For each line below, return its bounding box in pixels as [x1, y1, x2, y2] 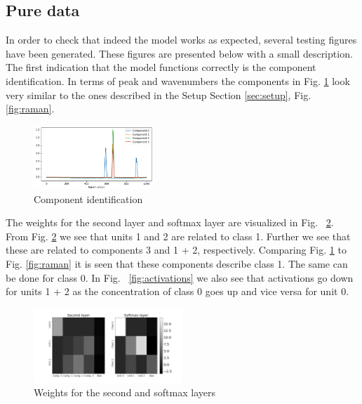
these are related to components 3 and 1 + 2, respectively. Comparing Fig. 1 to [6, 242, 347, 257]
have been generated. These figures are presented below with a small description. [6, 46, 353, 60]
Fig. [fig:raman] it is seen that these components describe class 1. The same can [6, 256, 348, 271]
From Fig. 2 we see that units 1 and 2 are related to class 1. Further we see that [6, 228, 351, 243]
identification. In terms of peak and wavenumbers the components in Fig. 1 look [6, 73, 350, 88]
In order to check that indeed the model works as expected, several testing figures [6, 32, 357, 47]
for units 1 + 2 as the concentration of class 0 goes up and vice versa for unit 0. [6, 284, 349, 299]
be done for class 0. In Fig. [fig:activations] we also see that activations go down [6, 270, 354, 285]
